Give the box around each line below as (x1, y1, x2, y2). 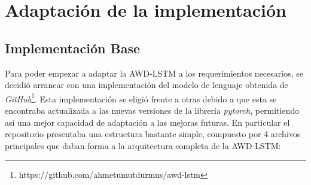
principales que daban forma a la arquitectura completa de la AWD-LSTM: (5, 139, 281, 151)
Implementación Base (5, 38, 141, 57)
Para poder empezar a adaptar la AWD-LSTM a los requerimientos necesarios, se (5, 66, 303, 79)
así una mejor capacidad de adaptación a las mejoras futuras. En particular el (5, 116, 290, 128)
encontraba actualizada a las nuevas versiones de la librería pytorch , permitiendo (5, 104, 300, 117)
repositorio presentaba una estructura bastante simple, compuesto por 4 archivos (5, 128, 301, 140)
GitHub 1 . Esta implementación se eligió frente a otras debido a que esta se (5, 90, 277, 105)
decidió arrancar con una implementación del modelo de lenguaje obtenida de (5, 78, 288, 91)
